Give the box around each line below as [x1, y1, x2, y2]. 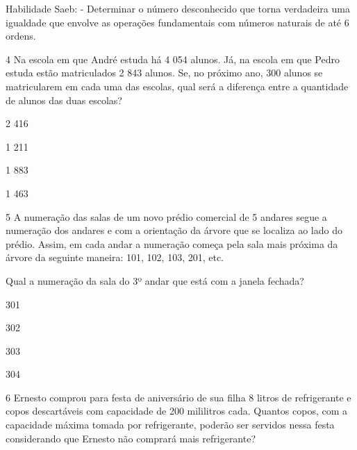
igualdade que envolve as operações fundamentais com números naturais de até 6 [6, 15, 349, 29]
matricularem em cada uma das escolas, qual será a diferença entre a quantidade [6, 78, 349, 93]
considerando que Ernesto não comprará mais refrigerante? [6, 431, 256, 445]
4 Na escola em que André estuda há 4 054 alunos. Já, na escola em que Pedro [6, 51, 340, 66]
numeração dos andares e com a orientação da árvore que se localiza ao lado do [6, 223, 342, 237]
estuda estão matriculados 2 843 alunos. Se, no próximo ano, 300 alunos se [6, 65, 323, 80]
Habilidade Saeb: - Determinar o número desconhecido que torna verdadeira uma [6, 1, 350, 15]
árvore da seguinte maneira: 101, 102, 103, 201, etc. [6, 250, 224, 265]
